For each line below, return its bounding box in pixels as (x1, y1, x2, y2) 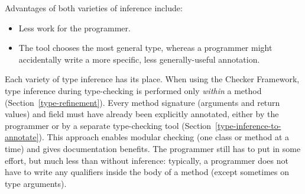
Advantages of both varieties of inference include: (5, 2, 183, 14)
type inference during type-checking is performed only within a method (5, 84, 262, 96)
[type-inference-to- (215, 119, 281, 131)
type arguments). (5, 177, 67, 189)
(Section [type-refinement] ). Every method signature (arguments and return (5, 96, 280, 108)
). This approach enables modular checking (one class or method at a (38, 131, 290, 143)
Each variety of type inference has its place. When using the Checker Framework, (5, 73, 300, 85)
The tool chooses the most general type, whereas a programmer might (18, 41, 272, 54)
